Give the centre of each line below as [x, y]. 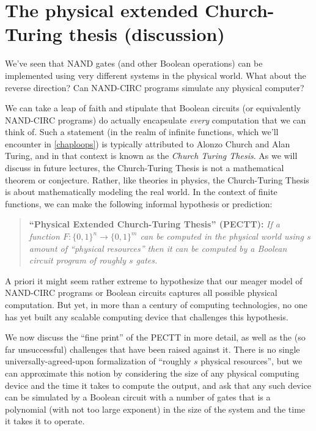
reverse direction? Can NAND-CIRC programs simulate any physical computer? [155, 87]
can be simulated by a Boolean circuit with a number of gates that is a [138, 397]
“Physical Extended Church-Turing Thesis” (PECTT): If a [154, 224]
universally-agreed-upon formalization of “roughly [98, 361]
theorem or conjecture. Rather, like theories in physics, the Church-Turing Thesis [157, 179]
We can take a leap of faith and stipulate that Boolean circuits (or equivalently [153, 108]
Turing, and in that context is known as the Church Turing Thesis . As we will [151, 156]
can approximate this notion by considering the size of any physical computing [152, 373]
